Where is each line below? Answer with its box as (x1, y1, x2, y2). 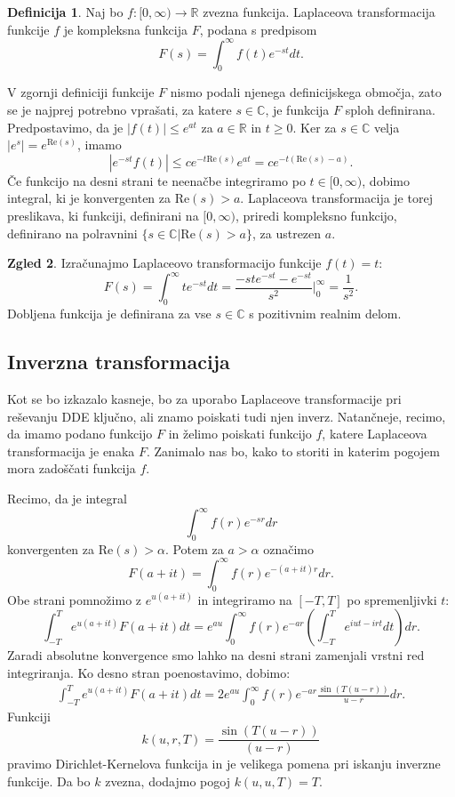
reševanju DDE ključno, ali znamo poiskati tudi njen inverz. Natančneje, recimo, (7, 407, 446, 425)
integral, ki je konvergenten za (7, 189, 172, 207)
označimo (263, 539, 314, 558)
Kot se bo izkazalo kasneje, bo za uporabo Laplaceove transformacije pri (7, 389, 402, 407)
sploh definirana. (345, 101, 435, 119)
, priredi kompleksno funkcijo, (235, 206, 397, 225)
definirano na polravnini (7, 223, 138, 242)
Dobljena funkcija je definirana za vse (7, 304, 212, 323)
